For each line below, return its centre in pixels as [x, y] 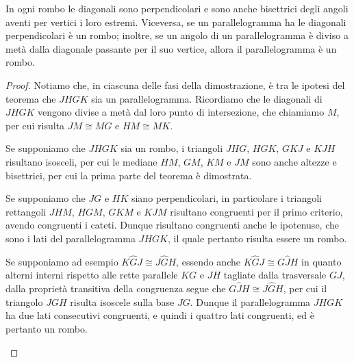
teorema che [31, 98]
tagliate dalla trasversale [275, 275]
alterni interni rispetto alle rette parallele [92, 275]
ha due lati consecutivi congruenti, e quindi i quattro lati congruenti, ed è [160, 315]
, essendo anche [208, 261]
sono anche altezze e [294, 161]
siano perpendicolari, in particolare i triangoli [226, 198]
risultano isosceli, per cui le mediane [81, 161]
